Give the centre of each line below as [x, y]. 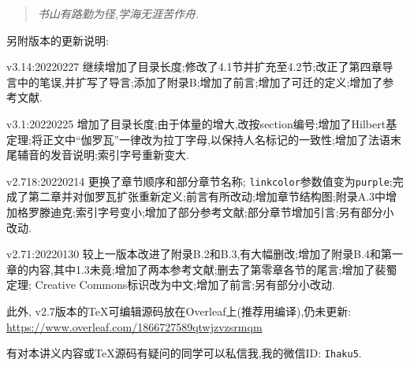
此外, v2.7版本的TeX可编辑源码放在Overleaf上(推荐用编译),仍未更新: [179, 311]
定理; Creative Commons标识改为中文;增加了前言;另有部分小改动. [171, 285]
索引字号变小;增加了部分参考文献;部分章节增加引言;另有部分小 [235, 212]
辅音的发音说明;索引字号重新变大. [103, 155]
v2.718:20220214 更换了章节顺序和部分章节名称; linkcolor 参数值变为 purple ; [199, 181]
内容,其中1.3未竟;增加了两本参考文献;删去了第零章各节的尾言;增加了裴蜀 [212, 269]
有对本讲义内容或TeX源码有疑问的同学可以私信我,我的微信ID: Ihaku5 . [184, 353]
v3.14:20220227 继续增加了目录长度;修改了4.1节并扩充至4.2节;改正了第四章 [194, 67]
